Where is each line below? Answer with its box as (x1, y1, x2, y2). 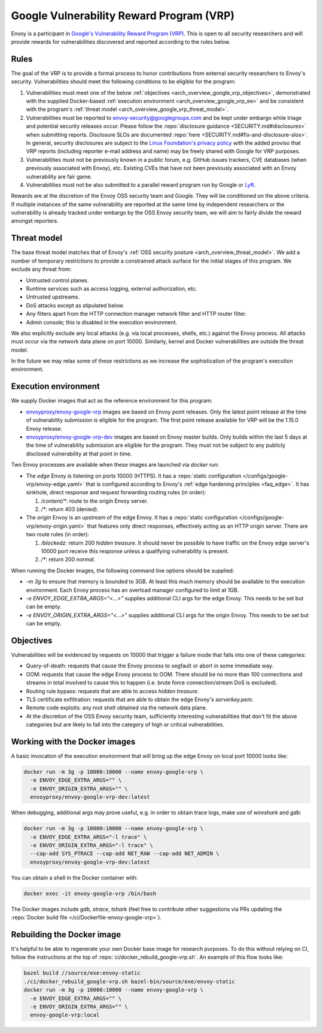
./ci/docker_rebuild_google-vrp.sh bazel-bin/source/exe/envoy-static (23, 978, 236, 985)
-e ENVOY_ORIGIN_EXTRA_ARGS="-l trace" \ (30, 842, 154, 848)
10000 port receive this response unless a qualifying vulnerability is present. (41, 548, 230, 555)
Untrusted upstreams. (26, 294, 80, 301)
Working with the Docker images (11, 736, 136, 747)
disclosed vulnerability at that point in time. (26, 450, 132, 457)
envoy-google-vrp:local (30, 1011, 100, 1019)
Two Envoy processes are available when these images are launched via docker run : (11, 461, 220, 469)
